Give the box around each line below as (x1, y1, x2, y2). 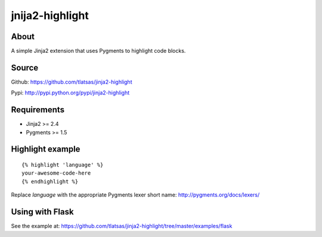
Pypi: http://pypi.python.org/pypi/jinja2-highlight (11, 89, 130, 96)
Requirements (11, 105, 65, 115)
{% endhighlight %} (21, 178, 79, 185)
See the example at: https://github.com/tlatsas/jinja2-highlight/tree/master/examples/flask (11, 223, 233, 230)
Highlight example (11, 144, 80, 154)
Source (11, 62, 39, 72)
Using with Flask (11, 207, 74, 217)
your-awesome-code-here (21, 170, 91, 176)
